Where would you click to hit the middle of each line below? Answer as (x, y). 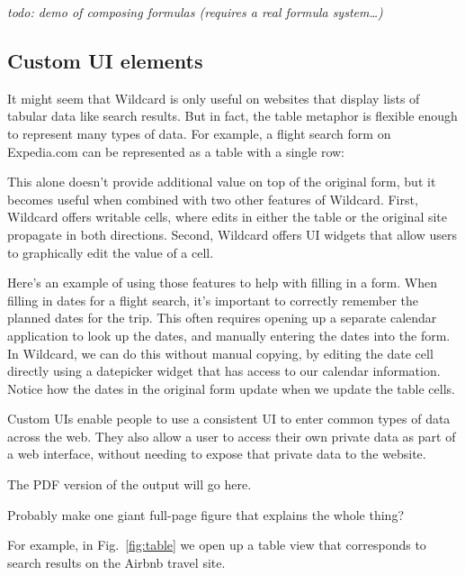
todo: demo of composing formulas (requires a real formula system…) (195, 12)
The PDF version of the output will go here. (130, 484)
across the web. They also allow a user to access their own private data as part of (232, 436)
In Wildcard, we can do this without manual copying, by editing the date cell (220, 353)
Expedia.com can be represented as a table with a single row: (176, 151)
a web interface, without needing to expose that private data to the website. (217, 454)
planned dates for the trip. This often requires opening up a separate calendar (222, 318)
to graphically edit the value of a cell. (111, 252)
